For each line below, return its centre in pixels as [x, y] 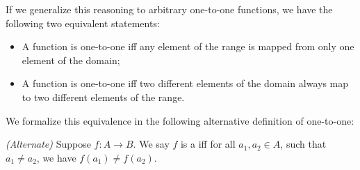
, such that [303, 144]
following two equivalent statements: [83, 23]
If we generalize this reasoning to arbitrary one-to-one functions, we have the [169, 9]
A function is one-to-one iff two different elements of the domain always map [185, 83]
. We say [151, 144]
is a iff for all [208, 144]
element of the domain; [71, 60]
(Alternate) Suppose [48, 144]
